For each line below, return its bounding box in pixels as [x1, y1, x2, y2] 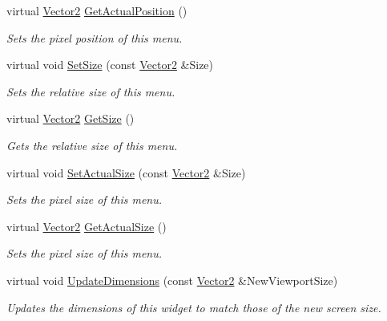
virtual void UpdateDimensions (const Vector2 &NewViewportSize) [6, 271, 338, 288]
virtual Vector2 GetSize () [6, 110, 135, 127]
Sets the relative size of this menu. [6, 83, 175, 100]
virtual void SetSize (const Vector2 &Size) [6, 56, 214, 73]
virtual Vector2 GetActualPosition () [6, 2, 187, 18]
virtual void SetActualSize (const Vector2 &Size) [6, 164, 246, 181]
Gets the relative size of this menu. [6, 136, 178, 153]
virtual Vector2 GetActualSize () [6, 217, 167, 234]
